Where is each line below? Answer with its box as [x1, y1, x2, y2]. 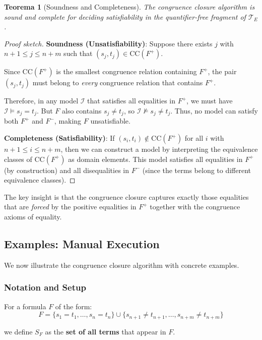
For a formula [4, 301, 46, 311]
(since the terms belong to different [142, 164, 251, 175]
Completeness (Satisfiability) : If [4, 133, 115, 143]
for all [184, 133, 204, 143]
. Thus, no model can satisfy [170, 105, 258, 116]
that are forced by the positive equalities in [4, 201, 137, 212]
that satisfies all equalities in [87, 95, 176, 106]
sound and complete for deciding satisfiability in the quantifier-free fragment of [4, 11, 246, 22]
